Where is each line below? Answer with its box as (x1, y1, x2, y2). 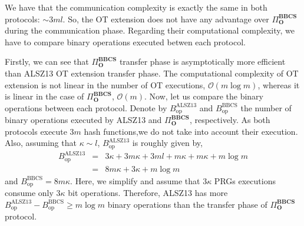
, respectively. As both (189, 114, 270, 126)
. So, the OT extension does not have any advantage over (62, 12, 269, 25)
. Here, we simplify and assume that (70, 174, 200, 187)
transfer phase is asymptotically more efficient (119, 55, 286, 68)
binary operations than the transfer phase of (107, 198, 267, 210)
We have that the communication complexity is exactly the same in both (5, 1, 267, 13)
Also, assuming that (5, 137, 77, 149)
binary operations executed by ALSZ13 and (5, 114, 162, 126)
